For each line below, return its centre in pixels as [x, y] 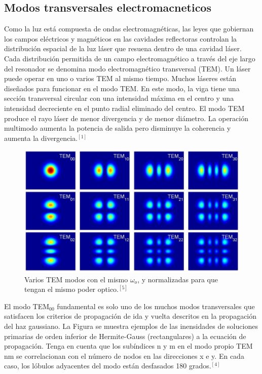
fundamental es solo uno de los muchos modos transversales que [156, 306]
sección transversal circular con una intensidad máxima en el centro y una [119, 98]
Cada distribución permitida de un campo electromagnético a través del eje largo [130, 58]
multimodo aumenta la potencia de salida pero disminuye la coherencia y [118, 128]
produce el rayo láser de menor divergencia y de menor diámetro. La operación [126, 118]
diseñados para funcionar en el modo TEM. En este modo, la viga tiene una [122, 88]
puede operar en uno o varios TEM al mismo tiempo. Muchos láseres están [120, 78]
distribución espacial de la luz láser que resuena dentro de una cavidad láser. [123, 48]
